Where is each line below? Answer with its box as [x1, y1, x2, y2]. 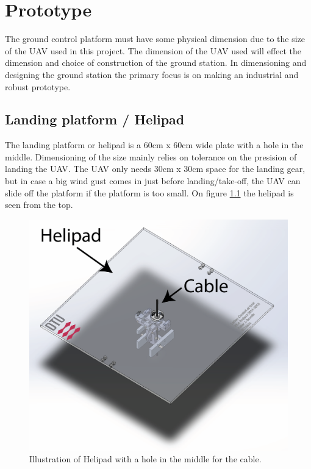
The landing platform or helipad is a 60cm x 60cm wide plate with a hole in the [5, 138, 304, 151]
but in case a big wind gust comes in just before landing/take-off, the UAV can [5, 174, 301, 187]
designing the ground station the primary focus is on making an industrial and [5, 68, 299, 81]
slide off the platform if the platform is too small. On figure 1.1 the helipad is [5, 186, 294, 199]
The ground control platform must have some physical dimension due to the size [5, 32, 306, 45]
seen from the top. [5, 198, 73, 211]
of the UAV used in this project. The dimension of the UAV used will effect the [5, 44, 302, 57]
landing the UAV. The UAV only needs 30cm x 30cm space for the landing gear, [5, 162, 306, 175]
